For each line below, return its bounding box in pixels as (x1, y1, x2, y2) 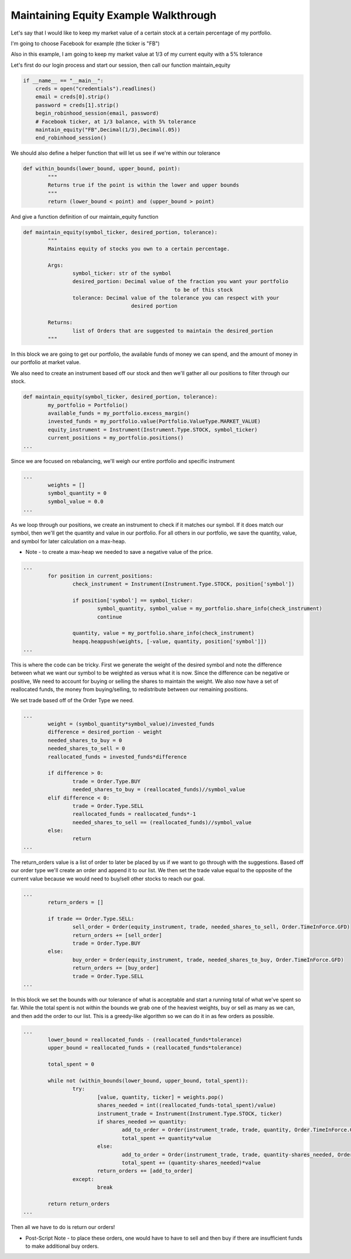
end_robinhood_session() (35, 135, 107, 141)
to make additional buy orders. (25, 1243, 99, 1250)
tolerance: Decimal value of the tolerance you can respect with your (72, 295, 280, 301)
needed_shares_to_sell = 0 (47, 745, 125, 752)
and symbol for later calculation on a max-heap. (11, 537, 126, 545)
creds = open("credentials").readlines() (35, 86, 156, 92)
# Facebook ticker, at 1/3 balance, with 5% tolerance (35, 118, 196, 125)
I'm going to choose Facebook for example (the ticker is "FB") (11, 40, 160, 47)
